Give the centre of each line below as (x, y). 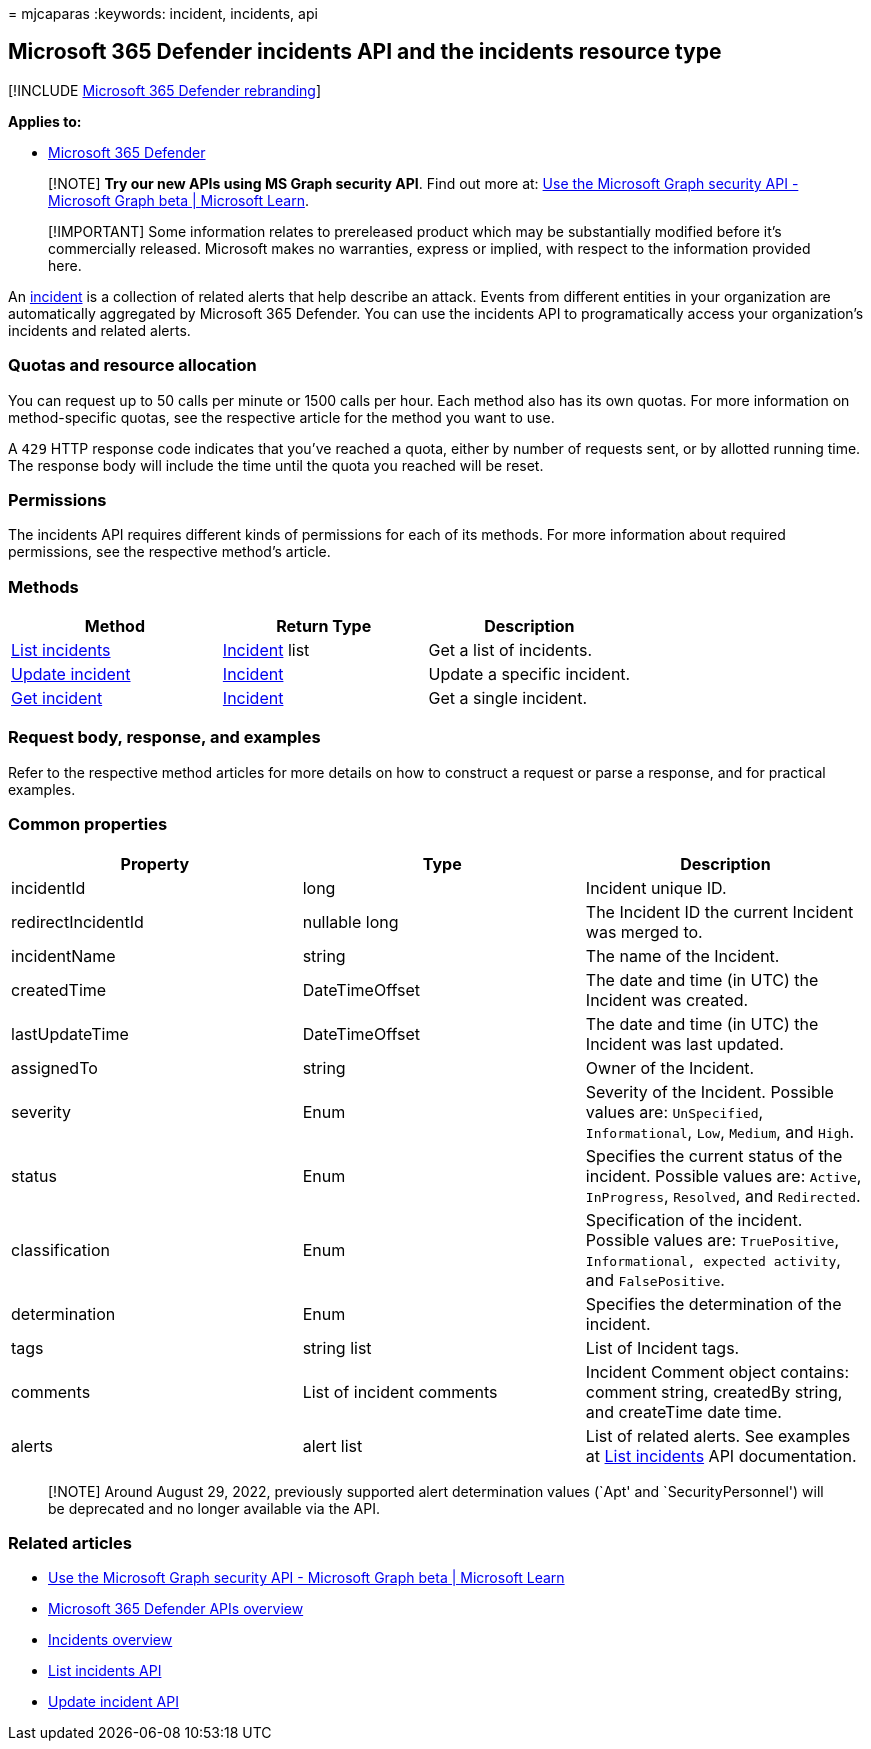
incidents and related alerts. (99, 330)
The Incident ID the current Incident (719, 911)
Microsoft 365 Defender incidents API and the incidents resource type (365, 52)
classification (60, 1249)
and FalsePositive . (655, 1279)
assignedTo (54, 1067)
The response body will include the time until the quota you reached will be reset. (276, 465)
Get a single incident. (508, 698)
